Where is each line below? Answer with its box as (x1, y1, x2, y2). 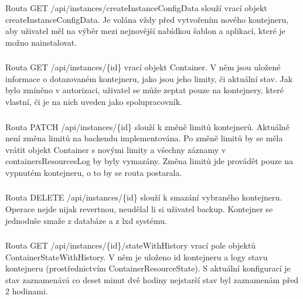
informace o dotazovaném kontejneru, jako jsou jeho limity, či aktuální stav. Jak (5, 72, 293, 84)
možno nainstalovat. (5, 36, 77, 48)
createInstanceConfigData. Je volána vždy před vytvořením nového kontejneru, (5, 13, 289, 25)
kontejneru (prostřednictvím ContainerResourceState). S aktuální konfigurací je (5, 262, 291, 274)
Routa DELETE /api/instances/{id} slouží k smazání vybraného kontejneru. (5, 191, 282, 203)
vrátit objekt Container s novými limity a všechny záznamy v (5, 143, 226, 155)
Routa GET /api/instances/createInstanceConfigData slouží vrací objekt (5, 1, 267, 13)
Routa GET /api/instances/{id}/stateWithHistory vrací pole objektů (5, 239, 256, 252)
